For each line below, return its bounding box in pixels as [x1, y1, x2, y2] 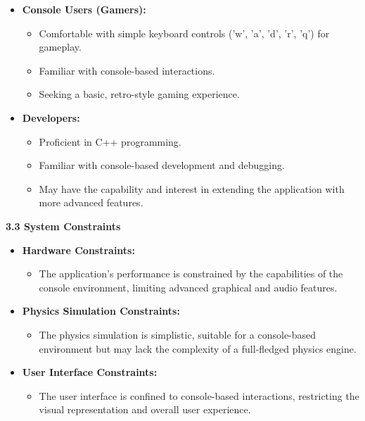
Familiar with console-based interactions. [39, 63, 215, 77]
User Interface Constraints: [22, 365, 158, 379]
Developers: [22, 110, 80, 125]
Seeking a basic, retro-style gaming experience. [39, 87, 240, 101]
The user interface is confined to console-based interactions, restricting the [39, 388, 359, 403]
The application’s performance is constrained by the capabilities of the [39, 266, 343, 281]
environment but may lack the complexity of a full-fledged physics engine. [39, 341, 357, 356]
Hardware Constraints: [22, 242, 135, 257]
